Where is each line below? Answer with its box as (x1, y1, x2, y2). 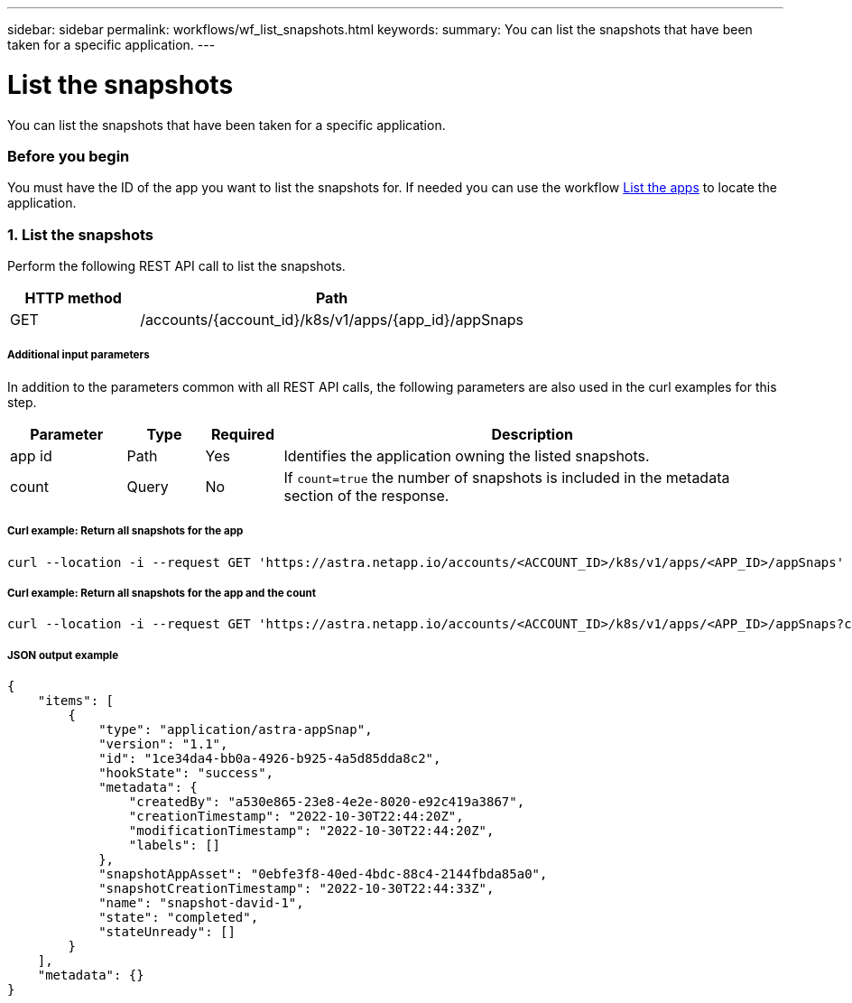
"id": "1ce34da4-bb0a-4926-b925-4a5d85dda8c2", (98, 751, 441, 766)
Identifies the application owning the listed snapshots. (283, 446, 650, 465)
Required (211, 424, 274, 443)
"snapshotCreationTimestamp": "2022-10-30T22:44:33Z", (98, 881, 495, 896)
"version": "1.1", (98, 737, 228, 752)
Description (491, 424, 573, 443)
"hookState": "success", (98, 766, 274, 781)
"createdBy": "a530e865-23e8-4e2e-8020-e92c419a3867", (128, 794, 525, 810)
